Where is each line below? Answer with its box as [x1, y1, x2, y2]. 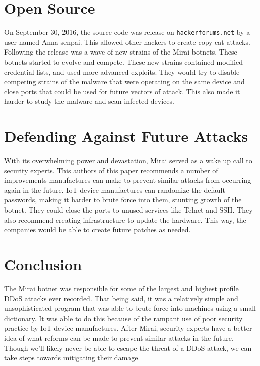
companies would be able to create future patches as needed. [4, 224, 191, 235]
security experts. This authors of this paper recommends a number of [4, 165, 218, 175]
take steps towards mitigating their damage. [4, 352, 140, 363]
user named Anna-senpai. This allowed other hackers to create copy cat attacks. [4, 36, 250, 47]
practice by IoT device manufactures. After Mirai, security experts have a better [4, 323, 252, 333]
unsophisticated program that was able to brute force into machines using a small [4, 303, 256, 313]
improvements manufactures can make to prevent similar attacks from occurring [4, 175, 251, 185]
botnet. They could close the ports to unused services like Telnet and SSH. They [4, 204, 253, 215]
